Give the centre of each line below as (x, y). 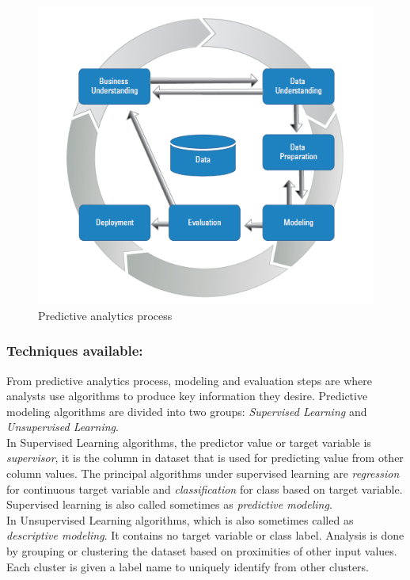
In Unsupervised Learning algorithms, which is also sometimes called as (180, 519)
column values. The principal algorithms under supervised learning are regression (203, 473)
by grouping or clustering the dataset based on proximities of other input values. (202, 551)
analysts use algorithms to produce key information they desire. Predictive (187, 396)
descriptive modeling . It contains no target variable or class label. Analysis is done (205, 535)
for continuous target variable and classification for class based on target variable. (205, 488)
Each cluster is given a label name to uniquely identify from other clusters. (188, 566)
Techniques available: (75, 351)
